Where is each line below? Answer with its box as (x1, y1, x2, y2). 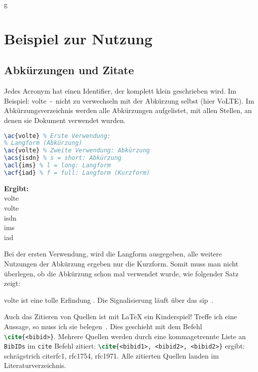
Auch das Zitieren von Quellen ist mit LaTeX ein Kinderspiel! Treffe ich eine (4, 311, 237, 322)
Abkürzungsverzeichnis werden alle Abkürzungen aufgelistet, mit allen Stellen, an (4, 105, 252, 116)
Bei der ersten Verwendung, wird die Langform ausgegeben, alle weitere (4, 248, 222, 259)
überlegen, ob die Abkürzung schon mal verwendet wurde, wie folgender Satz (4, 268, 239, 278)
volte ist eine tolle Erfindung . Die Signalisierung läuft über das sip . (4, 294, 214, 305)
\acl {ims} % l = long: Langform (4, 162, 111, 169)
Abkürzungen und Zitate (4, 62, 134, 78)
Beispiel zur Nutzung (4, 28, 153, 48)
